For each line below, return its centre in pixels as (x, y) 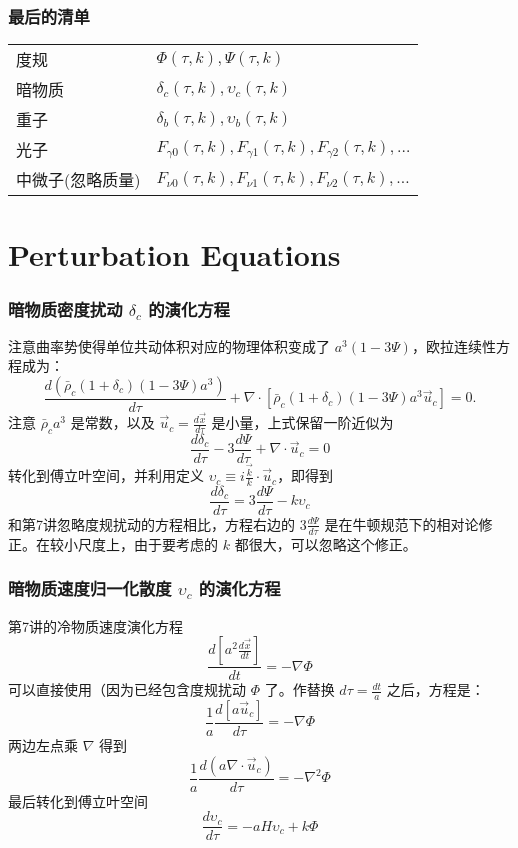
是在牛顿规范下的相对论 (401, 523)
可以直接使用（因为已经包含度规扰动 (127, 689)
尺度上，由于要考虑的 (147, 543)
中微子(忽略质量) (78, 180)
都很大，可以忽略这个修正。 (325, 543)
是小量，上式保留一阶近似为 (302, 422)
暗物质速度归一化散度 (90, 588)
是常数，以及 (112, 422)
